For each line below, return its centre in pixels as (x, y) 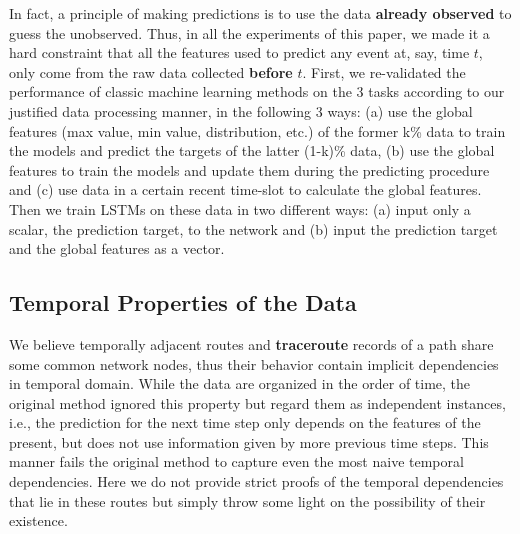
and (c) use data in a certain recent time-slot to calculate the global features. (245, 189)
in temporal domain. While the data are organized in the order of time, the (240, 383)
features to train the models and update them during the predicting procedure (249, 169)
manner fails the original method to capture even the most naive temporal (236, 461)
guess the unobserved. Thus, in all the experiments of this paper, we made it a (249, 32)
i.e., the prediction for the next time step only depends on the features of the (245, 422)
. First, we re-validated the (384, 71)
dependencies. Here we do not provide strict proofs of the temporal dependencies (256, 481)
